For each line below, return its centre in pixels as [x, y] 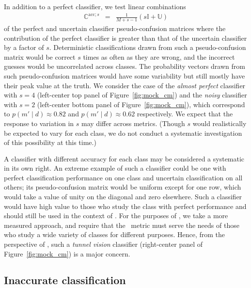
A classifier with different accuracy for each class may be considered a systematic [124, 158]
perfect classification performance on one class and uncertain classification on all [123, 177]
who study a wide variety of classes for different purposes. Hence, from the [115, 234]
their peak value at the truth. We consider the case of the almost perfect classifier [125, 85]
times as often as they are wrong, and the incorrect [159, 56]
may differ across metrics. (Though [133, 123]
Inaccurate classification [65, 280]
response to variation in [39, 123]
